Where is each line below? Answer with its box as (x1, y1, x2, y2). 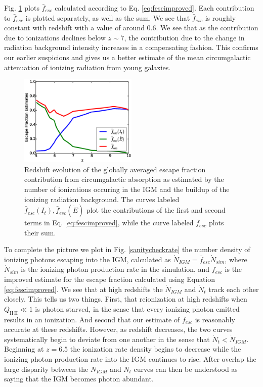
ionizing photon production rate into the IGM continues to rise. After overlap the (4, 354, 256, 364)
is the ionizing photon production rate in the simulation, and (21, 264, 210, 274)
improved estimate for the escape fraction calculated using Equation (4, 274, 215, 284)
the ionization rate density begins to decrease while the (70, 344, 241, 354)
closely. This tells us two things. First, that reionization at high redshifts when (4, 294, 247, 304)
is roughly (205, 12, 236, 23)
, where (225, 254, 247, 264)
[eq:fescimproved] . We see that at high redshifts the (4, 283, 163, 294)
